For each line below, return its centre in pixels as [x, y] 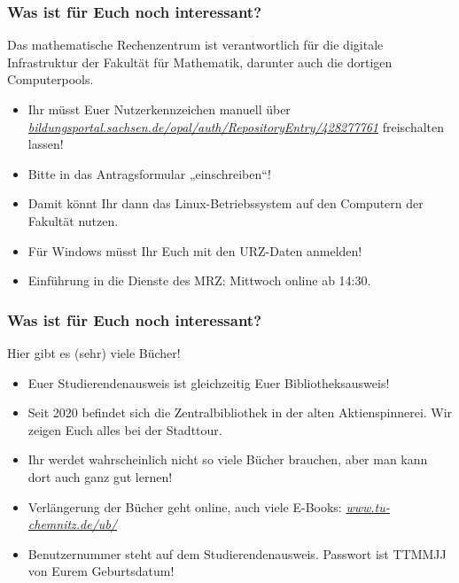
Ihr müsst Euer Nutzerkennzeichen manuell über [159, 109]
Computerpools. [51, 79]
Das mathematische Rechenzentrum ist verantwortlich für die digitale [195, 45]
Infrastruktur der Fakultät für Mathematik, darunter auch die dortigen [200, 62]
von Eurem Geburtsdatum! [101, 571]
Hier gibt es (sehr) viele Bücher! [94, 352]
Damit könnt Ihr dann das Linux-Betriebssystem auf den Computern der [226, 203]
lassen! [46, 144]
